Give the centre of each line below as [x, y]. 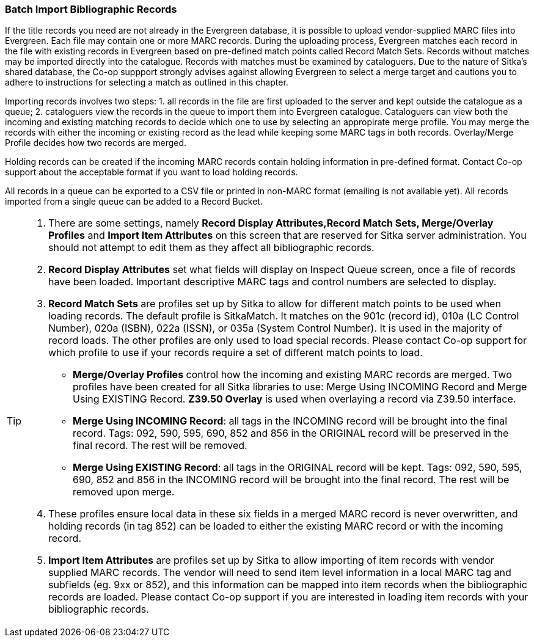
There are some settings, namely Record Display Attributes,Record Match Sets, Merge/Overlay [271, 223]
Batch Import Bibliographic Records [91, 9]
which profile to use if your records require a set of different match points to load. [236, 353]
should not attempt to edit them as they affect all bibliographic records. [211, 248]
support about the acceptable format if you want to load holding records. [152, 172]
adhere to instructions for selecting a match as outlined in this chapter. [147, 82]
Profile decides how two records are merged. [96, 143]
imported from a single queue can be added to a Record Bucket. [134, 202]
